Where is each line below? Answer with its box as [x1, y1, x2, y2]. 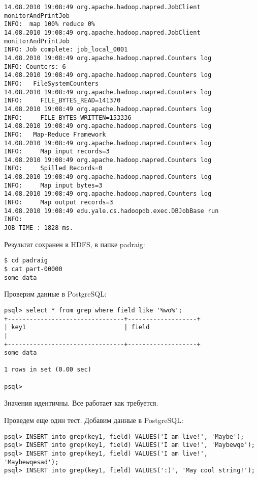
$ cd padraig [4, 257, 48, 264]
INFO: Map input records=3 [4, 148, 110, 155]
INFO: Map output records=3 [4, 199, 113, 206]
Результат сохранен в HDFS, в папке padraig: [4, 238, 145, 249]
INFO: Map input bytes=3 [4, 181, 103, 189]
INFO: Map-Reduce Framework [4, 130, 106, 138]
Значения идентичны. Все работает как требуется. [4, 397, 158, 408]
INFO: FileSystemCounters [4, 79, 99, 87]
